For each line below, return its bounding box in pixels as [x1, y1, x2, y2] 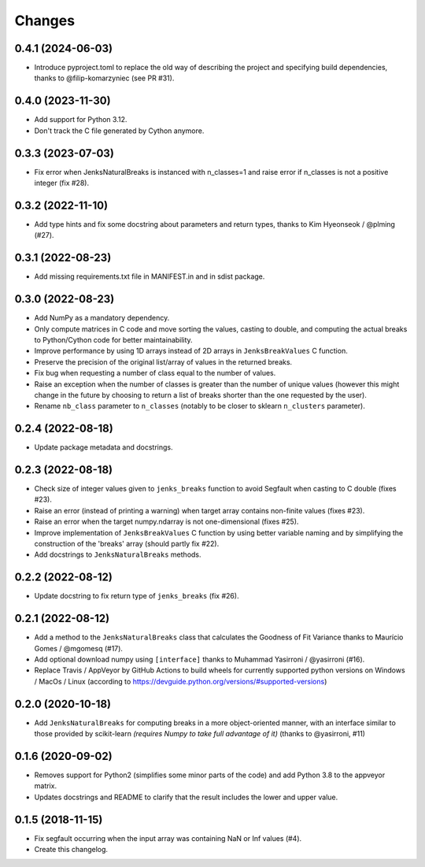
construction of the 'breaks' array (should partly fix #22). [34, 539, 220, 549]
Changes [14, 12, 75, 29]
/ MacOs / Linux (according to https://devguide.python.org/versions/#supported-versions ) [34, 676, 327, 686]
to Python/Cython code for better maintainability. [34, 335, 193, 344]
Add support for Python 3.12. [34, 115, 128, 124]
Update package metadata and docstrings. [34, 443, 173, 452]
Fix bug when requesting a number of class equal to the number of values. [34, 369, 276, 378]
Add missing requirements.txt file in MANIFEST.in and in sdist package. [34, 272, 265, 281]
